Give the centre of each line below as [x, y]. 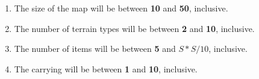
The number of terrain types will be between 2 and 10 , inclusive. [134, 28]
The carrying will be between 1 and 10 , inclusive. [106, 68]
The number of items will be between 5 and [95, 49]
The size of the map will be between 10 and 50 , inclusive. [121, 8]
